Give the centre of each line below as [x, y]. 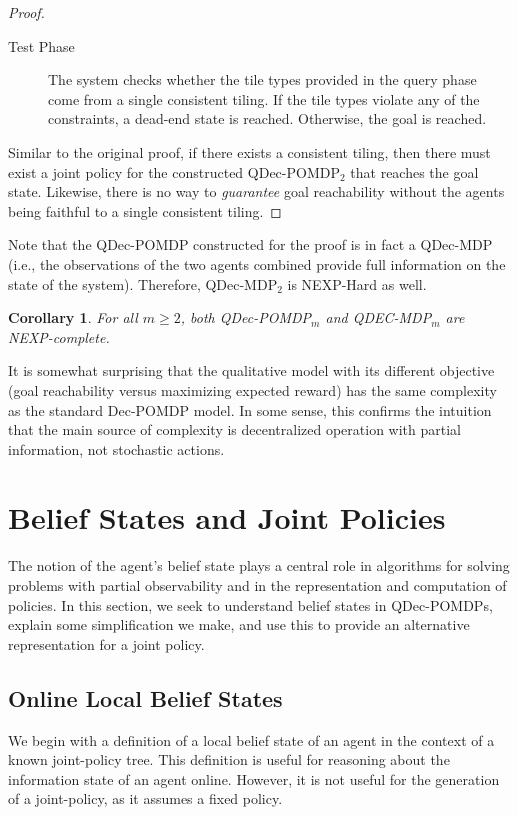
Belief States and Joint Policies [227, 517]
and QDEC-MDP [378, 317]
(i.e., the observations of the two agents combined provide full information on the [257, 263]
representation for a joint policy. [106, 643]
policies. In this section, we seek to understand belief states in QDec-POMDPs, [250, 604]
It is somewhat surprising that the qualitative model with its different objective [251, 370]
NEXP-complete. [59, 336]
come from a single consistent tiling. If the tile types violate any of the [264, 98]
